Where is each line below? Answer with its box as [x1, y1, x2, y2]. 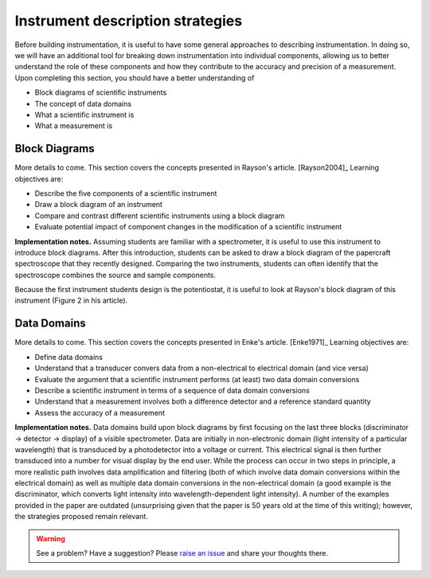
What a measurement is [34, 121, 113, 131]
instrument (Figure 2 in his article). [14, 295, 128, 306]
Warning [36, 533, 65, 543]
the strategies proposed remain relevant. [14, 512, 149, 521]
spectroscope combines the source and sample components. [14, 270, 217, 279]
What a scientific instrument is [34, 110, 135, 119]
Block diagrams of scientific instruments [34, 88, 167, 97]
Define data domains [34, 352, 104, 361]
